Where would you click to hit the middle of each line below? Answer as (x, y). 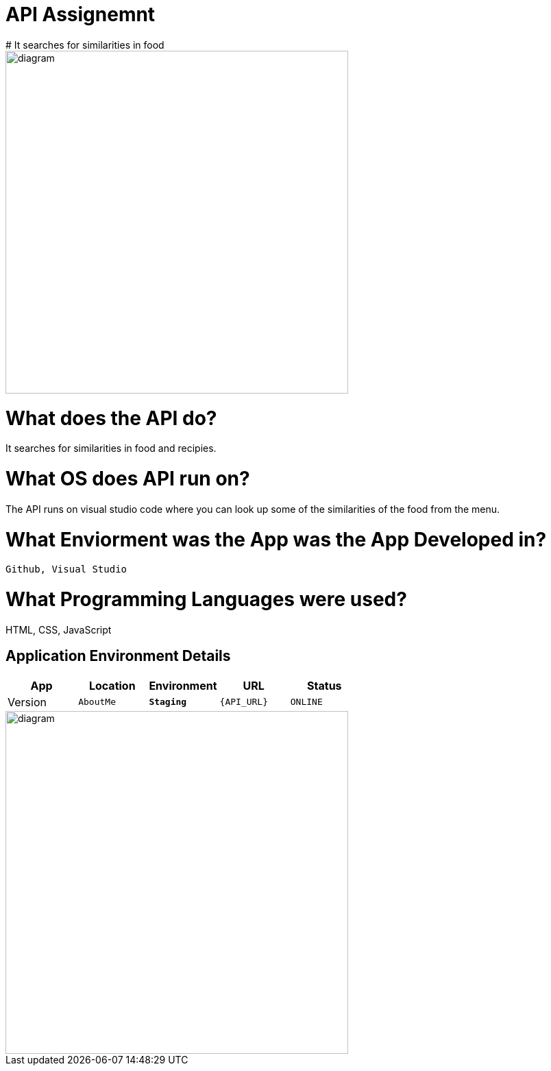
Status (325, 685)
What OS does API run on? (128, 479)
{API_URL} (244, 702)
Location (112, 685)
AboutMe (97, 702)
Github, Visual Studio (66, 569)
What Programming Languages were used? (206, 599)
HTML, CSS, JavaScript (59, 629)
